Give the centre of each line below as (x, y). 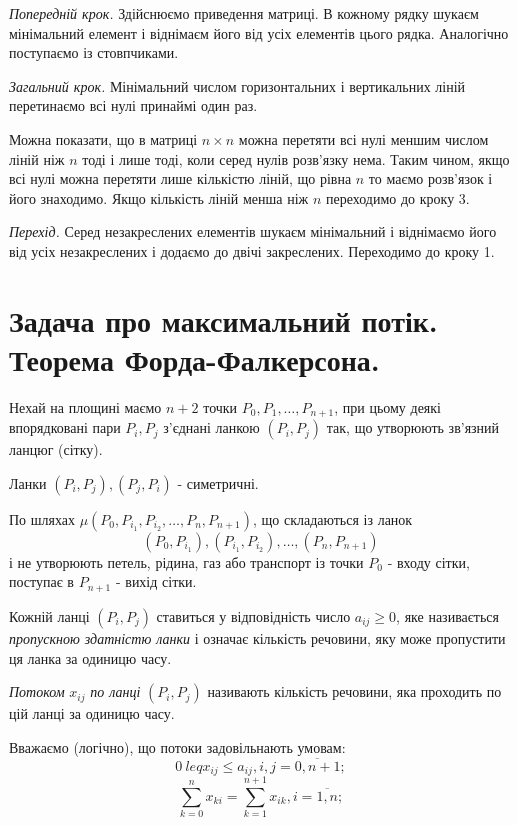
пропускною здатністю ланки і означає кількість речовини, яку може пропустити (257, 637)
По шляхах (42, 518)
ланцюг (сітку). (56, 449)
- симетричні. (218, 482)
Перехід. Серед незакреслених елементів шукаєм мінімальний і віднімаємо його (253, 231)
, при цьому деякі (388, 406)
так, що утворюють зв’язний (413, 427)
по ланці (115, 691)
